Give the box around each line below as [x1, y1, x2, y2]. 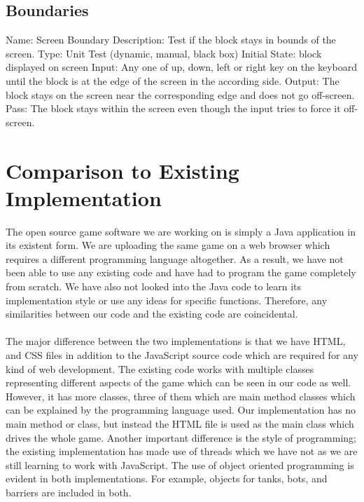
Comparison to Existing [6, 156, 239, 184]
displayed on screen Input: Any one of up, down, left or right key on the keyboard [6, 60, 358, 74]
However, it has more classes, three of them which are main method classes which [6, 388, 356, 403]
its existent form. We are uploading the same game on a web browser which [6, 238, 330, 252]
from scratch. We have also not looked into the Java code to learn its [6, 279, 302, 294]
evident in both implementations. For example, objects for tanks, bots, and [6, 471, 328, 486]
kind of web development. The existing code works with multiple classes [6, 361, 314, 376]
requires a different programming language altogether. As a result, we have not [6, 251, 344, 266]
